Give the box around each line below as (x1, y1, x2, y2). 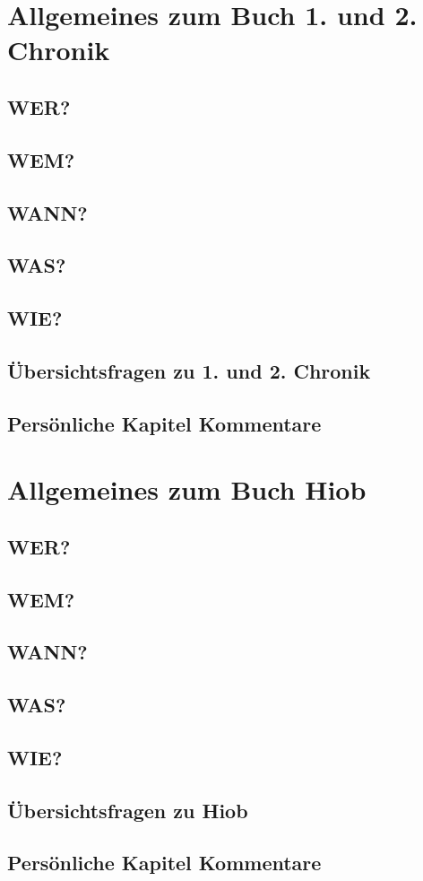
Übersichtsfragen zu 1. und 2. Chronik (7, 356, 371, 384)
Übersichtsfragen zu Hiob (7, 796, 248, 824)
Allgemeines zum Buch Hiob (7, 471, 367, 508)
